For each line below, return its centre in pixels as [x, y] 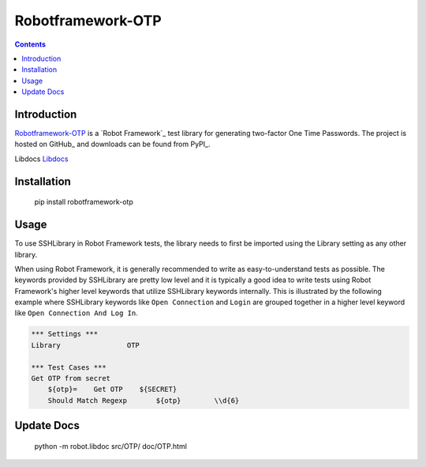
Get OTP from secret [71, 378]
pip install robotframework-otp [84, 202]
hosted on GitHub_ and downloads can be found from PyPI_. [112, 144]
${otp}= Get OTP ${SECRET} [112, 390]
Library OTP [85, 345]
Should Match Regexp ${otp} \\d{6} [144, 400]
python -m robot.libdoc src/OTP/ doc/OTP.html [110, 446]
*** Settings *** [65, 334]
